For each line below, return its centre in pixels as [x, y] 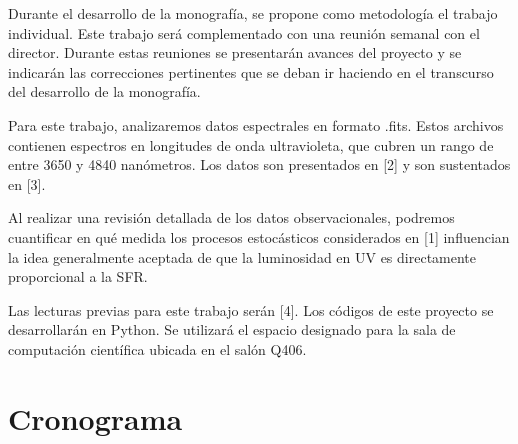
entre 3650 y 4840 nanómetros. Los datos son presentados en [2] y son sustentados [259, 164]
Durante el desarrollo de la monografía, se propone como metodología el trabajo [253, 13]
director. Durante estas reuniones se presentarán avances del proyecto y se [235, 52]
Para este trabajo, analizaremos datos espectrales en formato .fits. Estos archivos [256, 124]
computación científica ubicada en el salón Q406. [157, 348]
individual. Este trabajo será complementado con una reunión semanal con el [244, 32]
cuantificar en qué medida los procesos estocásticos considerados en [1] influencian [259, 236]
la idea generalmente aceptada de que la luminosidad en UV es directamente [242, 256]
